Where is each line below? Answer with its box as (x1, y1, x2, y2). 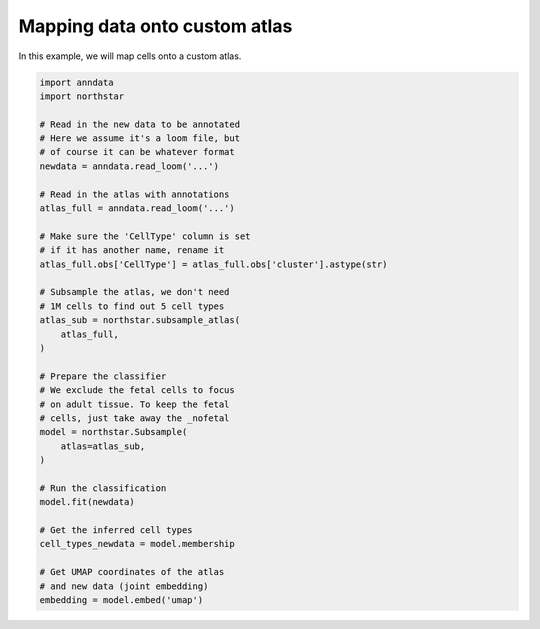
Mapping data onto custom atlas (18, 15, 293, 37)
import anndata (39, 76, 114, 88)
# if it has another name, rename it (39, 245, 225, 256)
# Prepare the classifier (39, 370, 167, 382)
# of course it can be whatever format (39, 146, 235, 158)
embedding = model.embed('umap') (39, 594, 204, 605)
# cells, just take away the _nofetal (39, 412, 230, 424)
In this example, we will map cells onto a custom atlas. (18, 50, 242, 62)
